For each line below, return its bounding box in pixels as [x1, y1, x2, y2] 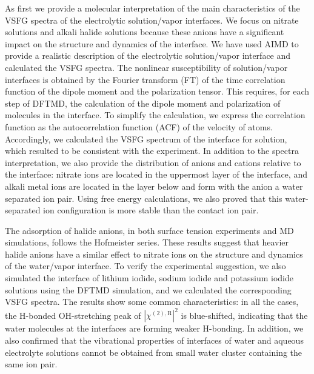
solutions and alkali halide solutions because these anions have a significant [5, 25, 284, 38]
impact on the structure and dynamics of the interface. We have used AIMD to [5, 37, 299, 50]
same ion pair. [5, 358, 58, 370]
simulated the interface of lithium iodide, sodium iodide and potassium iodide [5, 272, 294, 284]
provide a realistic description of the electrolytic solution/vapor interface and [5, 49, 291, 62]
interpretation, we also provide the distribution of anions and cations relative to [5, 156, 301, 169]
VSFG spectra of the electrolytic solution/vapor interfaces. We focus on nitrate [5, 13, 299, 26]
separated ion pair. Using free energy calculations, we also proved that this [5, 192, 282, 204]
